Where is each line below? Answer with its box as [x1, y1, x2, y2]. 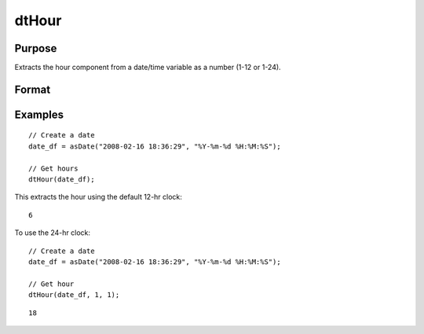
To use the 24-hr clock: [14, 228, 90, 237]
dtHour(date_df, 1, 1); [28, 291, 120, 299]
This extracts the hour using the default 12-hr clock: [14, 193, 182, 202]
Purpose [14, 42, 57, 55]
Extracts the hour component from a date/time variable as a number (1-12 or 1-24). [14, 63, 282, 72]
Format [14, 83, 51, 96]
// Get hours [28, 163, 79, 173]
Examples [14, 108, 64, 121]
